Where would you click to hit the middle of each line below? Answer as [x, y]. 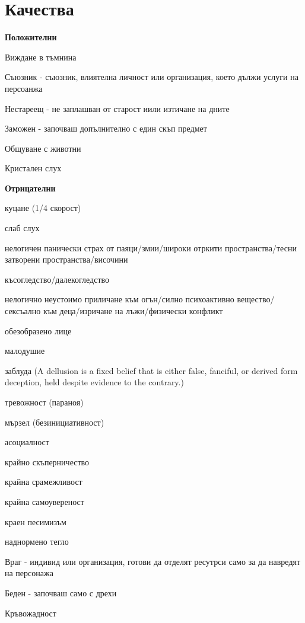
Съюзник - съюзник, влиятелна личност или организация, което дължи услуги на [152, 77]
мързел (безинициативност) [55, 422]
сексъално [23, 311]
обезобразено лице [38, 330]
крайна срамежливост [44, 482]
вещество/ [256, 299]
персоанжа [24, 88]
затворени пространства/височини [66, 259]
